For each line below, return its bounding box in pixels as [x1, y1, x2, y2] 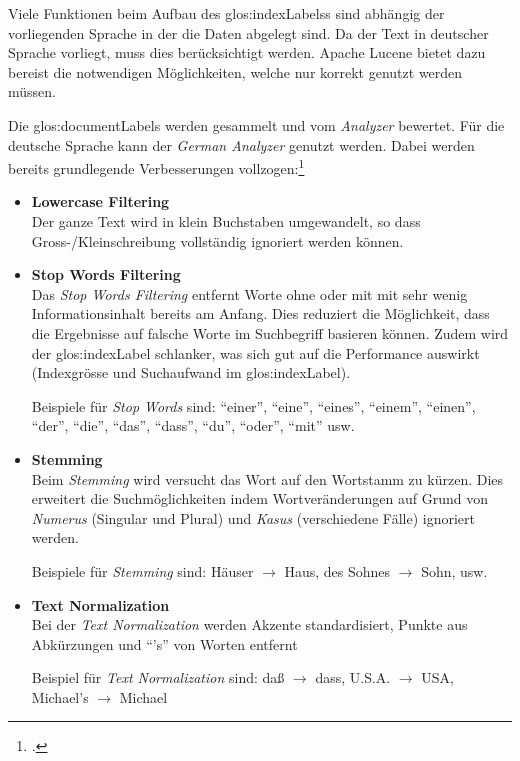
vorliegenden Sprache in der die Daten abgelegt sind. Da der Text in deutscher [8, 22, 489, 43]
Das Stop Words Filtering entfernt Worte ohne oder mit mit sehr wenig [31, 283, 468, 304]
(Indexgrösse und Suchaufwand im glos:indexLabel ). [31, 362, 351, 383]
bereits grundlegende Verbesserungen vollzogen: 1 [8, 155, 305, 178]
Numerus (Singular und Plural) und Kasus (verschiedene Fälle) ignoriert [31, 507, 475, 528]
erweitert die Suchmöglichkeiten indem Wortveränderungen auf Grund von [31, 488, 488, 509]
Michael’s [31, 686, 89, 707]
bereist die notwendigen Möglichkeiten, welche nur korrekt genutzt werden [8, 61, 463, 82]
